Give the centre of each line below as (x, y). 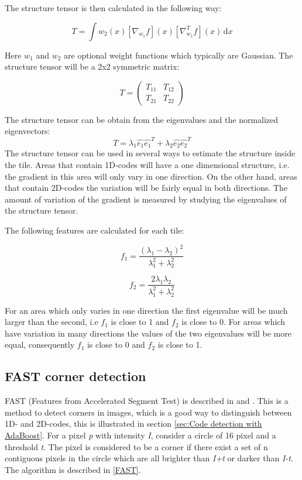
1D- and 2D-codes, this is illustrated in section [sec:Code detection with (133, 424)
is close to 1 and (140, 322)
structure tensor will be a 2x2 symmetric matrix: (92, 66)
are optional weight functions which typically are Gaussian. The (179, 55)
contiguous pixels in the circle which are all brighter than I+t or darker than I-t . (149, 458)
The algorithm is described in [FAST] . (73, 469)
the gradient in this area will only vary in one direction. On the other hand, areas (151, 176)
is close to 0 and (116, 344)
